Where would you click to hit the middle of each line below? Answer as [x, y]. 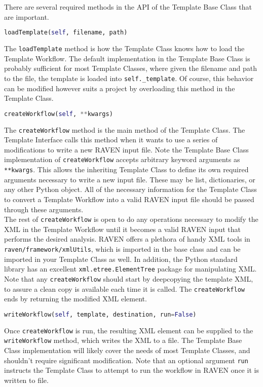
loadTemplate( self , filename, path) [66, 33]
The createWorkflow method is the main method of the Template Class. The [125, 129]
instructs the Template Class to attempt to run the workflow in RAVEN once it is [131, 370]
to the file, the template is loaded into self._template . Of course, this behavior [129, 78]
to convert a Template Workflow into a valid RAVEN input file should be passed [129, 199]
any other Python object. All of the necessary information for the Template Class [130, 189]
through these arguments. [44, 209]
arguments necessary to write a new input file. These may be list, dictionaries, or [130, 179]
